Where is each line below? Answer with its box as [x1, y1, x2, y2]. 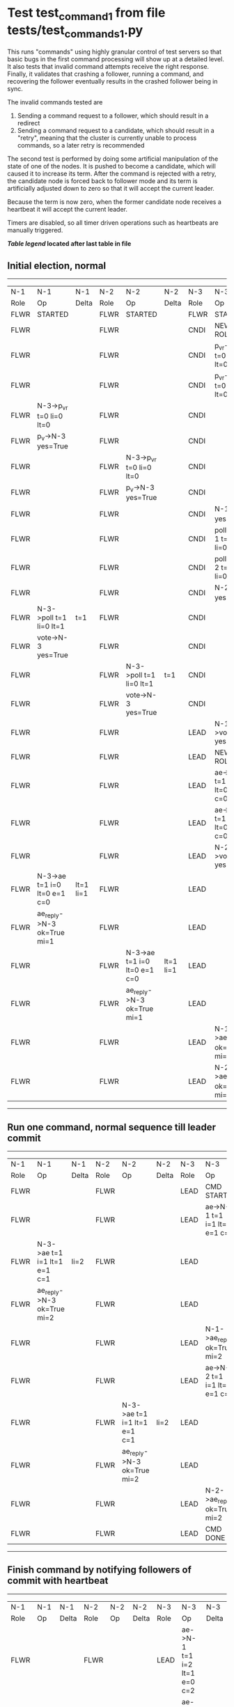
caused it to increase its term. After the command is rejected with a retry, [7, 169, 217, 178]
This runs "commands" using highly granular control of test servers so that [7, 47, 221, 56]
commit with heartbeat [7, 1575, 109, 1587]
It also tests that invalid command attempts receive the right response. [7, 63, 210, 71]
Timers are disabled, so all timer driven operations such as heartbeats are [7, 219, 219, 227]
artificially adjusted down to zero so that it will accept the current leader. [7, 184, 214, 193]
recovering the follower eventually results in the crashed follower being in [7, 77, 218, 86]
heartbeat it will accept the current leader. [7, 205, 127, 214]
